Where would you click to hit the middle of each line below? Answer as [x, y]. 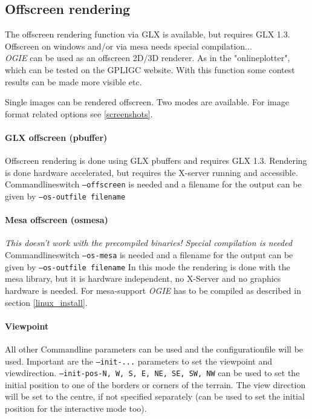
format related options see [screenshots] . [79, 113]
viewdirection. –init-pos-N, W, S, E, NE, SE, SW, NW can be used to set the [152, 373]
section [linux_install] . [46, 302]
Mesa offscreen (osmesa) [57, 220]
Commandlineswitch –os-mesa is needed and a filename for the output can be [149, 255]
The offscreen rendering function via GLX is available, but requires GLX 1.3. [148, 34]
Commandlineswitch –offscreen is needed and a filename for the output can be [153, 184]
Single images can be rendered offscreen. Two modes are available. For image [147, 102]
